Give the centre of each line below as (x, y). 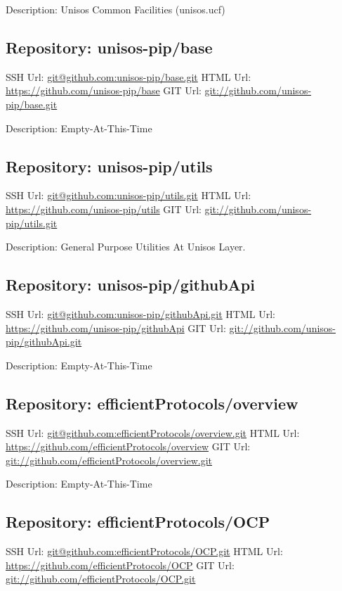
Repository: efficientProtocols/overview (152, 403)
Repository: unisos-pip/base (109, 47)
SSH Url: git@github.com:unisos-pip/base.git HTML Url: (129, 76)
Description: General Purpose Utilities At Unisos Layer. (126, 247)
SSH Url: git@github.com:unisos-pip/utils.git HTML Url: (129, 195)
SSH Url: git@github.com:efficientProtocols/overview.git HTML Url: (153, 432)
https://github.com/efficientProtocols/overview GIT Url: (128, 446)
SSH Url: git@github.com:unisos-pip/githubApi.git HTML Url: (140, 313)
